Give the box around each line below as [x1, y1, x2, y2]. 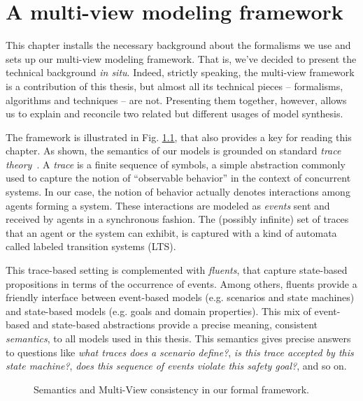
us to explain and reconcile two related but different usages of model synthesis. [6, 106, 343, 121]
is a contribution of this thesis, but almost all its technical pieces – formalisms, [6, 78, 343, 93]
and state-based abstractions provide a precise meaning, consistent [32, 317, 318, 332]
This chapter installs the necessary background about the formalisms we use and [6, 38, 351, 52]
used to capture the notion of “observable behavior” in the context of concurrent [6, 170, 351, 185]
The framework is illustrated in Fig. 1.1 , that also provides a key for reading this [6, 129, 352, 144]
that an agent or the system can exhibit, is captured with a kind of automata [6, 225, 337, 240]
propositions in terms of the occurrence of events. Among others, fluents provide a [6, 276, 357, 291]
